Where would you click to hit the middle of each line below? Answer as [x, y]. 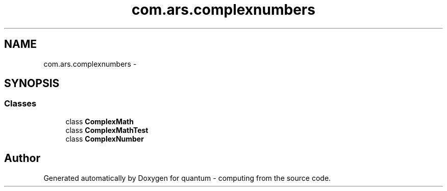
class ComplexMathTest [107, 130]
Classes [20, 104]
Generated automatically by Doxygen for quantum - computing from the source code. [187, 178]
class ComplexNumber [105, 139]
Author [22, 158]
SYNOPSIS [32, 84]
